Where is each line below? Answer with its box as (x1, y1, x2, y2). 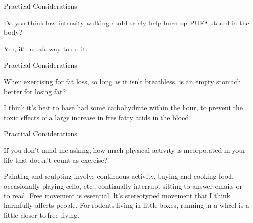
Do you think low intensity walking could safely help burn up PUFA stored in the (4, 17, 249, 27)
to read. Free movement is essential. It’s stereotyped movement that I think (4, 190, 230, 200)
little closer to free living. (4, 209, 80, 220)
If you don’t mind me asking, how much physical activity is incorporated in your (4, 145, 246, 155)
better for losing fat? (4, 86, 66, 96)
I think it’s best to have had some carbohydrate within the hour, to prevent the (4, 102, 243, 113)
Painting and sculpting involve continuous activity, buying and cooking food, (4, 171, 234, 181)
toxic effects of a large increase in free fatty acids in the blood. (4, 112, 191, 122)
